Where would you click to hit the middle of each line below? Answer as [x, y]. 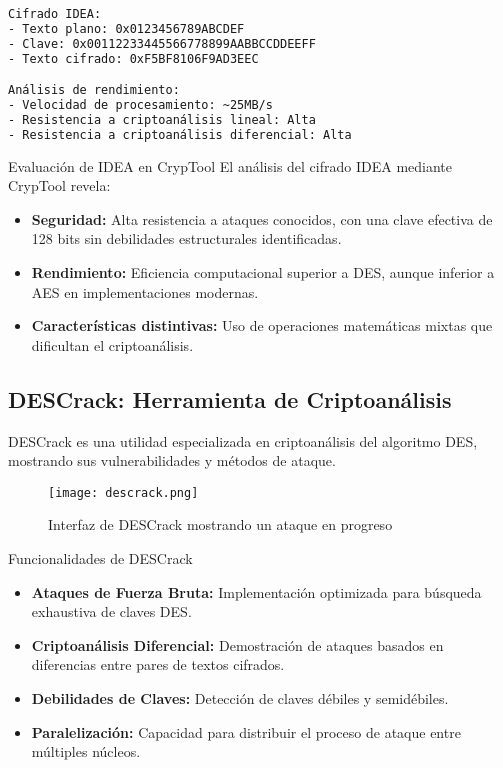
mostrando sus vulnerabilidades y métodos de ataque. [172, 460]
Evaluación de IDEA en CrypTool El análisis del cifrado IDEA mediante [230, 165]
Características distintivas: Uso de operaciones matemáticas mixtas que [262, 325]
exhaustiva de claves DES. [111, 611]
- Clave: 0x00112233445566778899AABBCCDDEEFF [162, 43]
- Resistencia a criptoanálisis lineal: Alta [162, 119]
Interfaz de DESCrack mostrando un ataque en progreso [220, 524]
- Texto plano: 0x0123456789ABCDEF [126, 28]
